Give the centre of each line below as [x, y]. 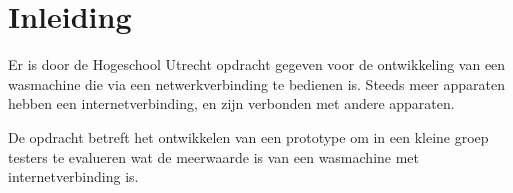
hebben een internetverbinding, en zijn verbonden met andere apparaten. [231, 103]
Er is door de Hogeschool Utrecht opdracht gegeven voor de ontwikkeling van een [257, 64]
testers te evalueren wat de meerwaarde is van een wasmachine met [214, 156]
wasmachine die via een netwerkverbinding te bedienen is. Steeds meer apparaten [256, 83]
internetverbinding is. [73, 176]
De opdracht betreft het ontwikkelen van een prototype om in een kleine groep [248, 136]
